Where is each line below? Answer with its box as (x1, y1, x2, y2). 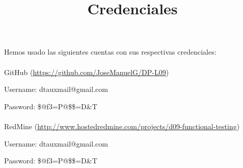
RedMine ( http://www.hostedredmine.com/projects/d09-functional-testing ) (4, 121, 240, 131)
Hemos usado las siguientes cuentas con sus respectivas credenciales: (4, 46, 217, 57)
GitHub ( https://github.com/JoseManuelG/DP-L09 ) (4, 66, 169, 77)
